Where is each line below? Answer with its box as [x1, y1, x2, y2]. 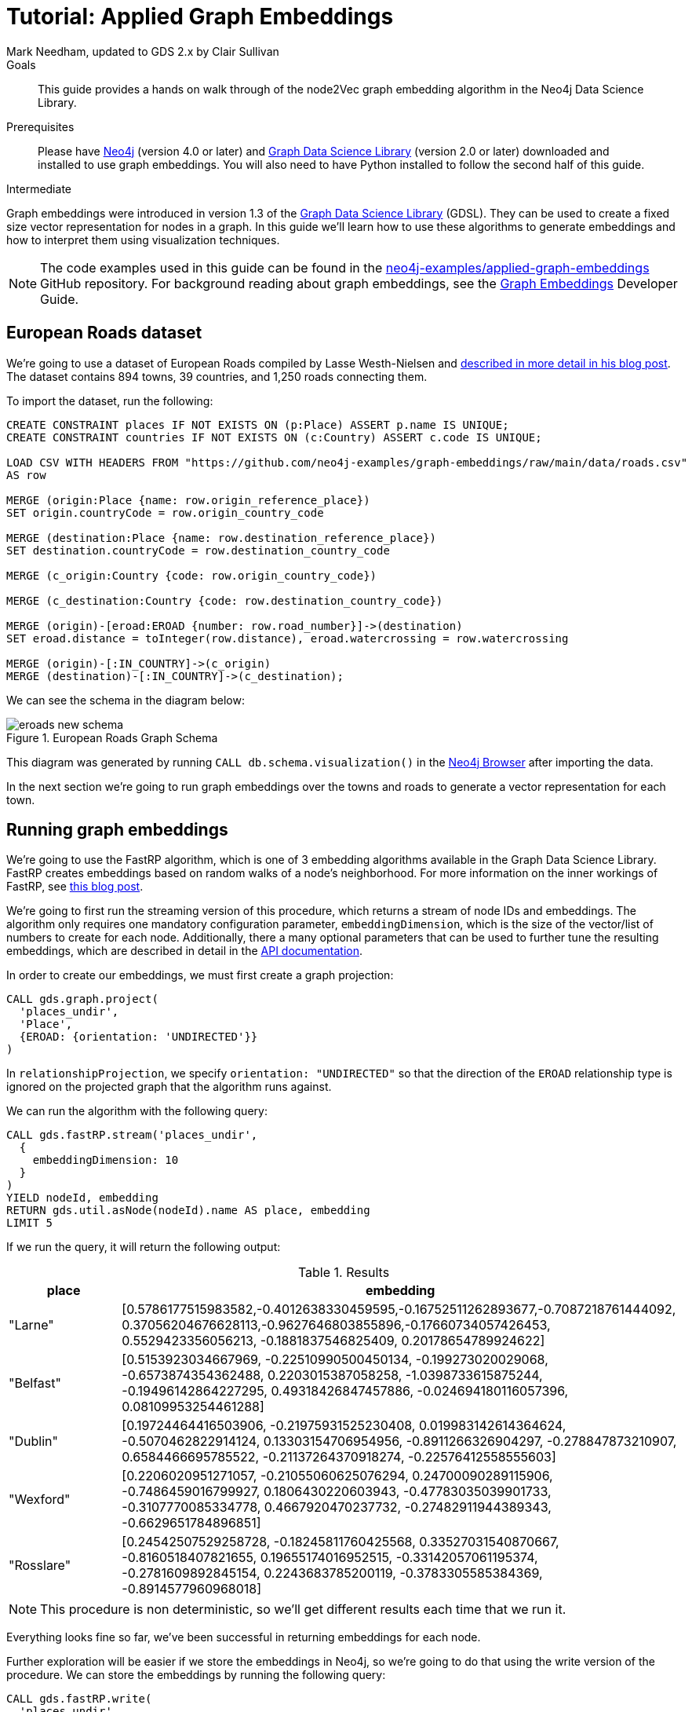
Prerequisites [6, 119, 75, 134]
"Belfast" [9, 1375, 61, 1392]
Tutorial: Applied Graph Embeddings [6, 3, 394, 30]
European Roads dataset [6, 323, 202, 343]
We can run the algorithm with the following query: [6, 1104, 268, 1118]
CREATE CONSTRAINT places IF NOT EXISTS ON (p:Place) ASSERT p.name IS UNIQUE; [6, 418, 509, 431]
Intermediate [6, 181, 71, 196]
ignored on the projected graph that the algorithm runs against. [6, 1080, 332, 1094]
